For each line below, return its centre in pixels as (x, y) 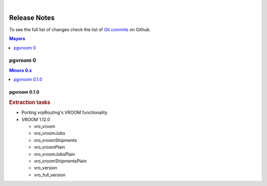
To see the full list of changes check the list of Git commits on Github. (80, 29)
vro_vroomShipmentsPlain (60, 161)
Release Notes (32, 18)
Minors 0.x (21, 70)
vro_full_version (50, 175)
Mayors (17, 39)
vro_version (46, 168)
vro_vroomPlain (49, 147)
